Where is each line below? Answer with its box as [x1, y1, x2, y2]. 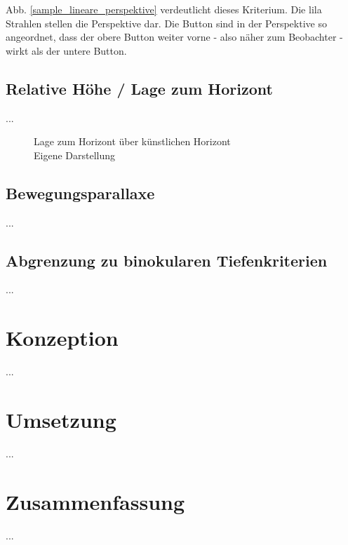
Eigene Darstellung [34, 147, 116, 162]
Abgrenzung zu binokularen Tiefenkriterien [6, 249, 328, 271]
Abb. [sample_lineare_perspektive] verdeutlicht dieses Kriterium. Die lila [6, 2, 322, 16]
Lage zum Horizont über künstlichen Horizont [34, 134, 231, 149]
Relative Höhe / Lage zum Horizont [6, 77, 273, 99]
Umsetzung [6, 405, 116, 433]
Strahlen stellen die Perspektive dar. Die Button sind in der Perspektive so [6, 15, 327, 30]
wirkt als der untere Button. [6, 43, 127, 58]
